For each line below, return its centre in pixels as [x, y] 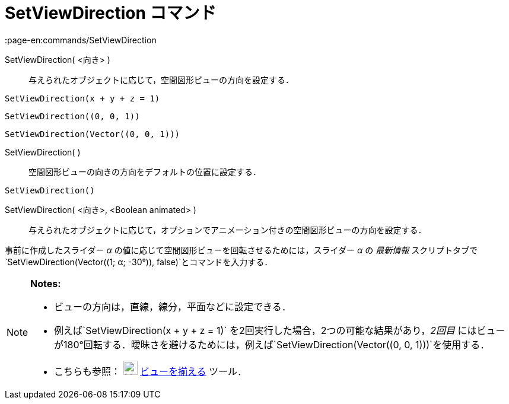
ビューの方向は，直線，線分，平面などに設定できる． [173, 306]
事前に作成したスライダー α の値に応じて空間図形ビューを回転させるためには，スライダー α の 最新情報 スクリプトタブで [241, 250]
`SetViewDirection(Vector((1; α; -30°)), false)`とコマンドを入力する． [139, 262]
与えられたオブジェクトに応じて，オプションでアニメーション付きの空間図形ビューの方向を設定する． [228, 230]
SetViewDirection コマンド [111, 13]
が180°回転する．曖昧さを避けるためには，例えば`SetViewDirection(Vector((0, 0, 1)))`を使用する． [272, 344]
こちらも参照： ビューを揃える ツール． [151, 371]
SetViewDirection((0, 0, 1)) [72, 116]
